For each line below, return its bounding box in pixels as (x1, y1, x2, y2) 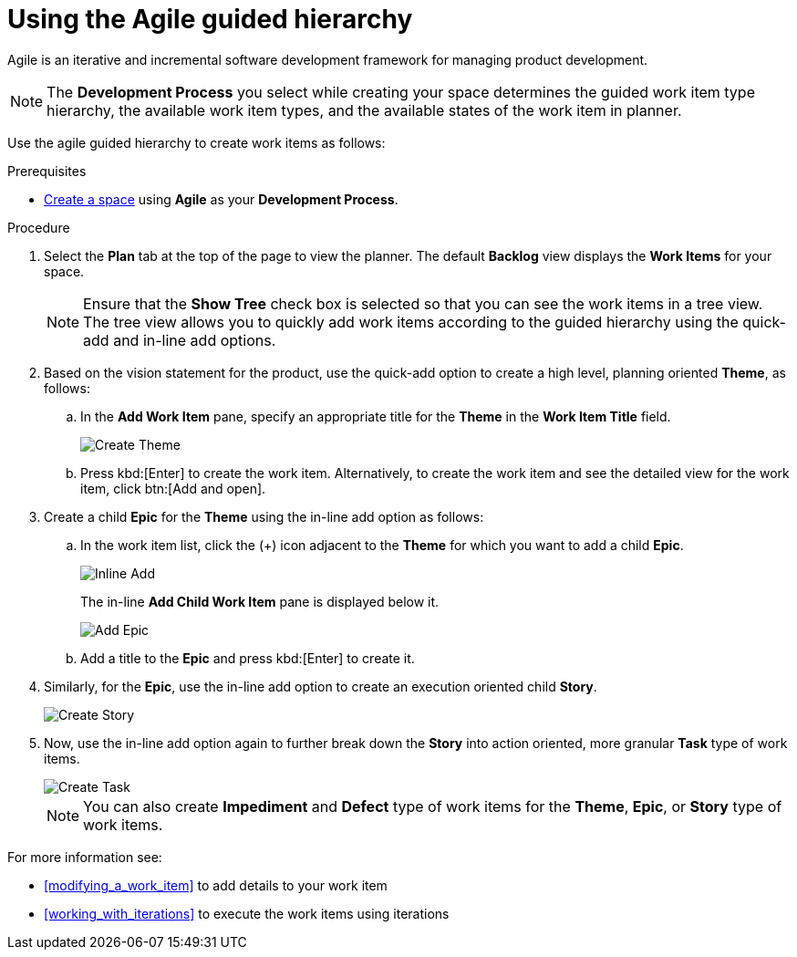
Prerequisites (7, 162, 87, 179)
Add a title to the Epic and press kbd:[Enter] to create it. (80, 650, 415, 666)
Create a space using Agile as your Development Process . (44, 191, 398, 207)
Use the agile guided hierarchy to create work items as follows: (7, 134, 386, 151)
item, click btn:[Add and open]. (80, 480, 266, 496)
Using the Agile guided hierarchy (7, 4, 413, 35)
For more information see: (7, 848, 162, 865)
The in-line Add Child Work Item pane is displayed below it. (80, 593, 440, 609)
